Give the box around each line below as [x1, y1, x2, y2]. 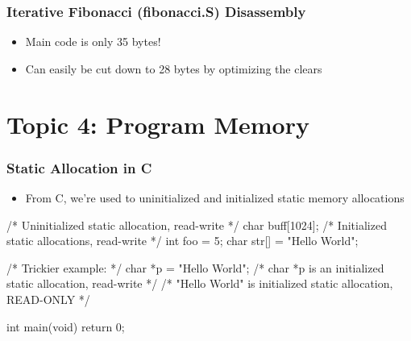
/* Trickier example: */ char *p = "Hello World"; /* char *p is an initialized [6, 259, 384, 276]
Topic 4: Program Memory [6, 107, 309, 140]
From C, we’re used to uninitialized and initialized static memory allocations [25, 189, 405, 206]
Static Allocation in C [6, 157, 152, 177]
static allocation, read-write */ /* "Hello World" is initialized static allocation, [6, 275, 393, 292]
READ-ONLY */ [6, 290, 90, 307]
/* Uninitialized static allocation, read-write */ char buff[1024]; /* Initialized [6, 216, 387, 233]
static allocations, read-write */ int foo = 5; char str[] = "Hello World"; [6, 232, 359, 249]
